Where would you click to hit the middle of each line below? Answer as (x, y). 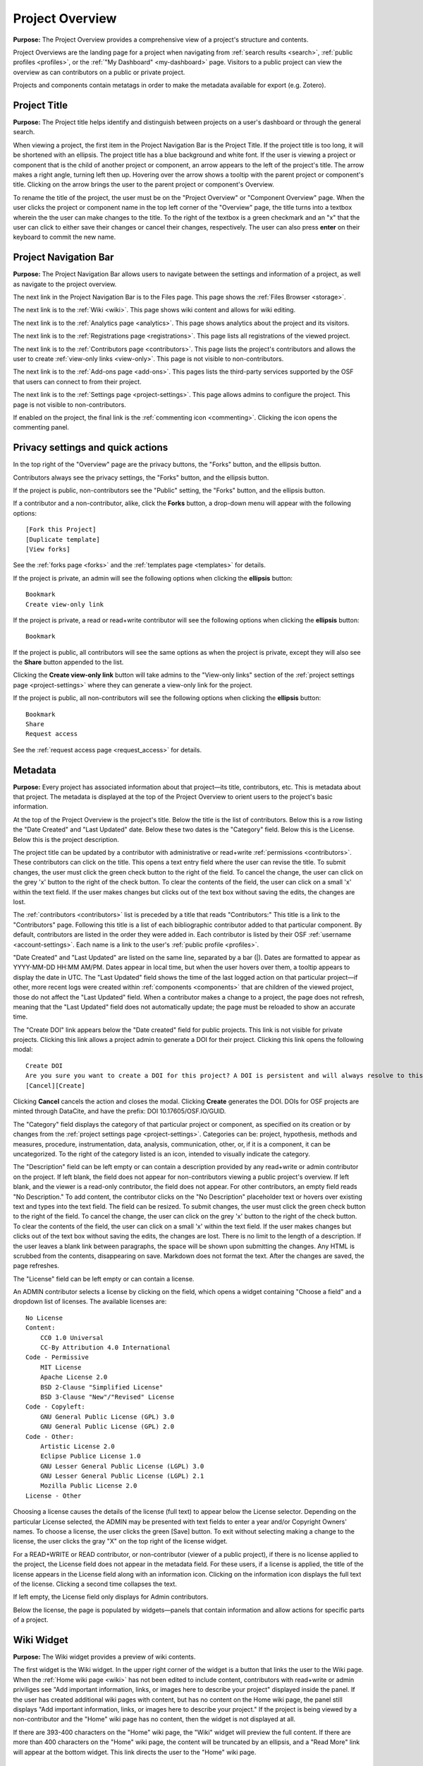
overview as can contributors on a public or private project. (99, 72)
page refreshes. (36, 1266)
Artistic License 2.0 (78, 1446)
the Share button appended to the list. (68, 662)
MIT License (61, 1367)
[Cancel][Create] (55, 1085)
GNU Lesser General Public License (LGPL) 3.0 (122, 1466)
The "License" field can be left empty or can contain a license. (104, 1279)
